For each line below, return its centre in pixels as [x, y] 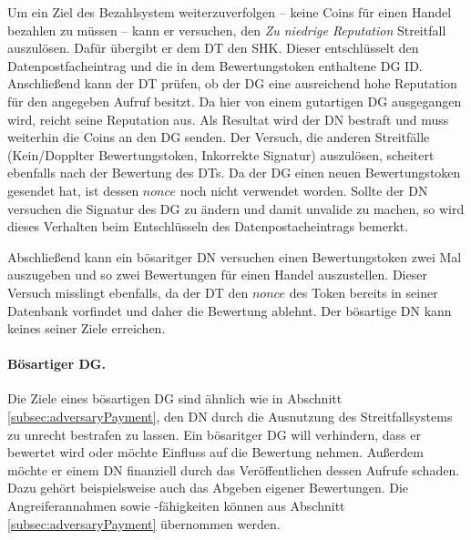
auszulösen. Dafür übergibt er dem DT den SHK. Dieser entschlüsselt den [213, 48]
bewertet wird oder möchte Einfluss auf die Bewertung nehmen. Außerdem [215, 452]
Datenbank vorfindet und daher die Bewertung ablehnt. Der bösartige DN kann [230, 310]
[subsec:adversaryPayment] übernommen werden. [144, 523]
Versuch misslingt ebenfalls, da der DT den [128, 292]
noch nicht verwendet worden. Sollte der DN [304, 190]
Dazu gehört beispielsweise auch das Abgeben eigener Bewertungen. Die [208, 488]
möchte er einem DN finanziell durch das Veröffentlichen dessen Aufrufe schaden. [234, 469]
